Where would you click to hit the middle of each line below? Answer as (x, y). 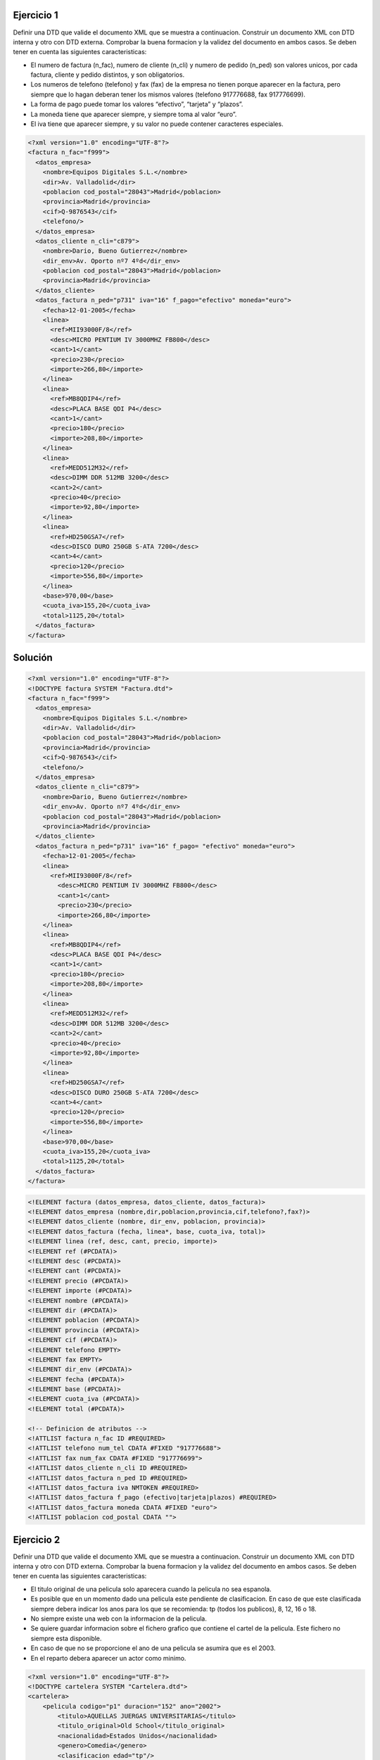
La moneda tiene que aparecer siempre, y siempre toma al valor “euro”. (134, 114)
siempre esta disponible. (66, 1638)
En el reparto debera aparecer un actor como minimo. (108, 1658)
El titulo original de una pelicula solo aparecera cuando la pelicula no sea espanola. (151, 1589)
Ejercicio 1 (36, 15)
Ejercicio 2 (37, 1539)
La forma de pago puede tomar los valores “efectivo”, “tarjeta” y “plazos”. (137, 104)
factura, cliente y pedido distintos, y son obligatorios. (108, 75)
